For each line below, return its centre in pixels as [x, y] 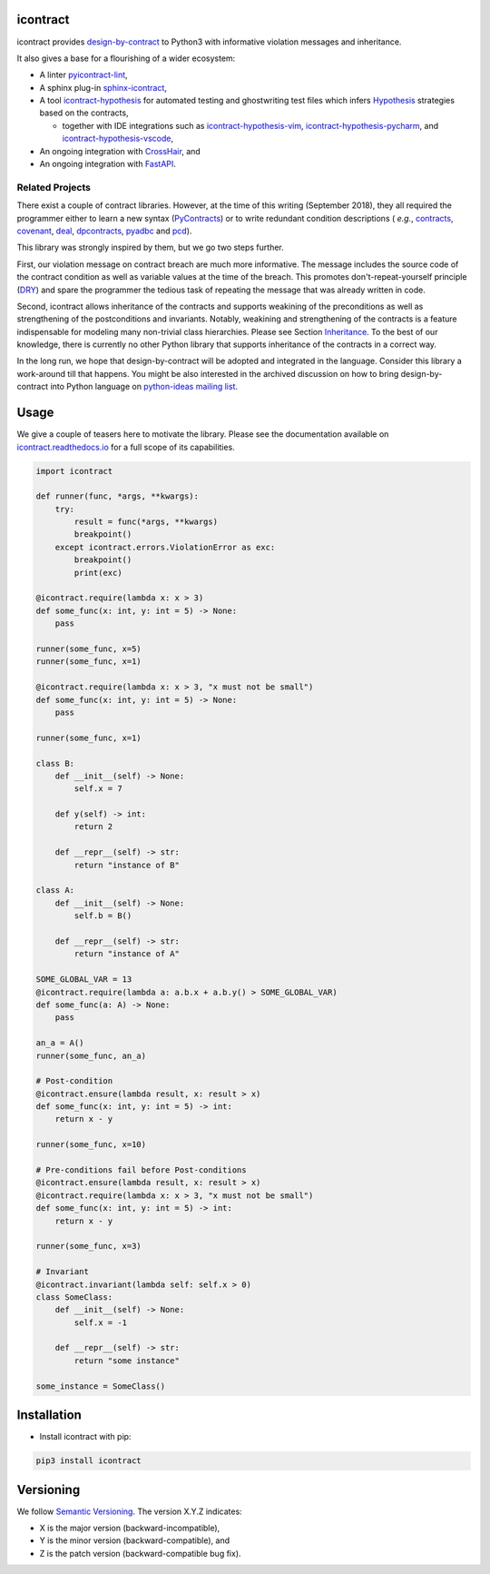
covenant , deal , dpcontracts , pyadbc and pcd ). [104, 231]
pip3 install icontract [89, 1461]
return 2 [93, 827]
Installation [49, 1416]
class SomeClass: [74, 1297]
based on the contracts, [84, 113]
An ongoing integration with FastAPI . [108, 164]
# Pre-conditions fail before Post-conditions [141, 1170]
